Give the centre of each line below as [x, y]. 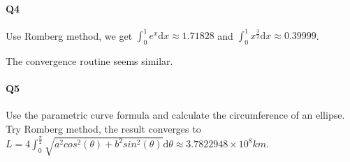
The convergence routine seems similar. [89, 61]
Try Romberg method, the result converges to [103, 129]
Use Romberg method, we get [69, 35]
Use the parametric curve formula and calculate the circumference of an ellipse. [175, 115]
